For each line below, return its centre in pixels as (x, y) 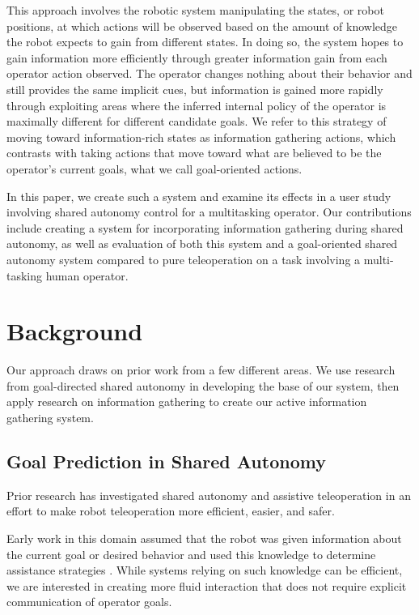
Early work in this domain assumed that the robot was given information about (204, 538)
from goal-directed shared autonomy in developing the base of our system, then (203, 385)
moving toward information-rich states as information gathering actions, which (201, 137)
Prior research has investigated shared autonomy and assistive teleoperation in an (209, 495)
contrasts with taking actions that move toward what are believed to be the (194, 153)
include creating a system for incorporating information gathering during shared (205, 227)
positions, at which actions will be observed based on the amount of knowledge (202, 26)
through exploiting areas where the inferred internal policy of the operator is (197, 105)
